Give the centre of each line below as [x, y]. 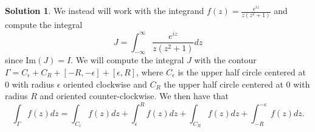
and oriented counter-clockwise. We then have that [134, 96]
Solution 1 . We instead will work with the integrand [105, 11]
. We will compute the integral [127, 60]
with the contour [225, 60]
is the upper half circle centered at [242, 71]
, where [150, 71]
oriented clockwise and [105, 84]
